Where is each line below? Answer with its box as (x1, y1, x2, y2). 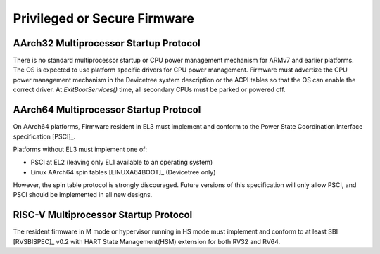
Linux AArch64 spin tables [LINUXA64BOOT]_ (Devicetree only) (30, 167, 216, 176)
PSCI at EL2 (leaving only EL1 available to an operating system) (30, 158, 213, 167)
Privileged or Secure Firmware (13, 11, 195, 26)
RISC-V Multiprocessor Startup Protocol (13, 209, 193, 221)
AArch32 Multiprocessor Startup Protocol (13, 37, 201, 49)
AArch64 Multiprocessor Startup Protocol (13, 104, 201, 116)
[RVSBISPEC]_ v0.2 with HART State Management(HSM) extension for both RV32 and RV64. (13, 237, 281, 246)
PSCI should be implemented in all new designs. (13, 191, 153, 199)
